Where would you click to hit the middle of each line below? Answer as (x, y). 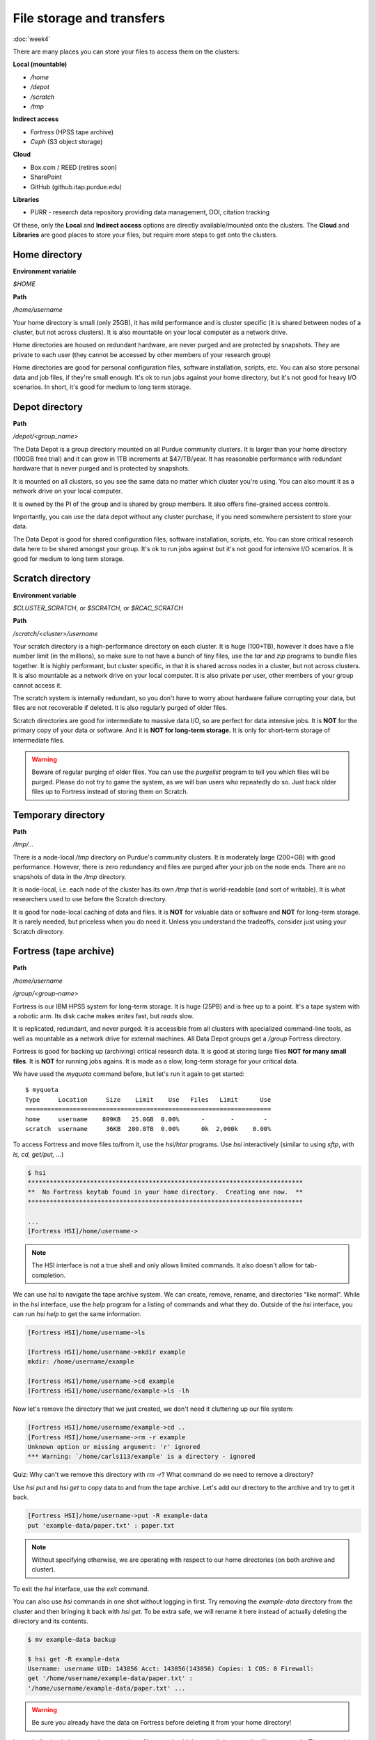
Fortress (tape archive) (64, 951)
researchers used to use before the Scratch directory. (90, 899)
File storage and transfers (89, 18)
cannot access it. (38, 685)
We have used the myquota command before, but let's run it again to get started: (129, 1074)
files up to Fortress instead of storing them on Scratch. (110, 792)
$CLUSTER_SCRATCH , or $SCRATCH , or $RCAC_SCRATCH (98, 608)
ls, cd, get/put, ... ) (38, 1154)
